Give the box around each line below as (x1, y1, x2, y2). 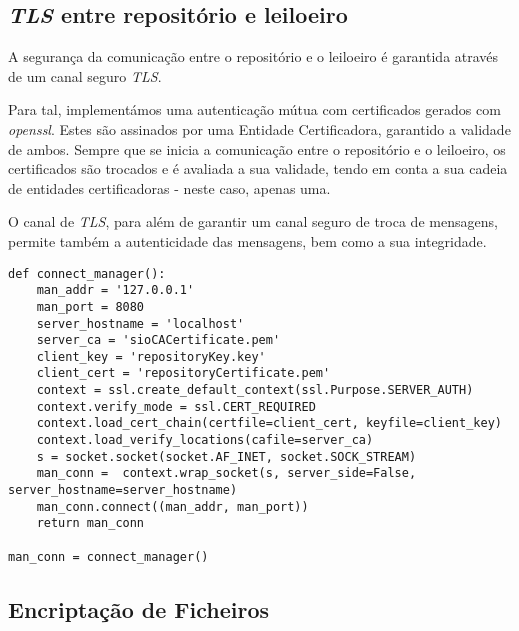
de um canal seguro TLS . (8, 65, 162, 86)
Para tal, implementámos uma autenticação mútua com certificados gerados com (8, 99, 501, 120)
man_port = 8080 (36, 299, 145, 314)
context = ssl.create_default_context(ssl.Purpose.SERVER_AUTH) (36, 383, 474, 398)
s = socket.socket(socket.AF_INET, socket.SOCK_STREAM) (36, 449, 417, 464)
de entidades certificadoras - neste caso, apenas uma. (8, 177, 331, 198)
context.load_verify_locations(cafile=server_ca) (36, 433, 374, 448)
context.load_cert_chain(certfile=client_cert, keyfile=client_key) (36, 416, 502, 431)
